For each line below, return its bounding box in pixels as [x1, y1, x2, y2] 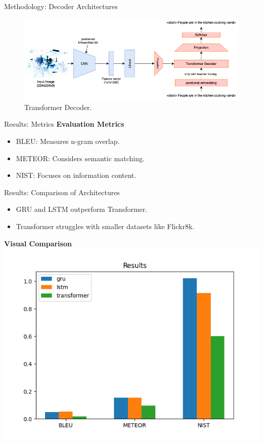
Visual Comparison [4, 238, 72, 248]
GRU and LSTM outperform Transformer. [16, 204, 148, 214]
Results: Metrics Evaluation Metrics [4, 119, 124, 129]
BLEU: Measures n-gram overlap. [16, 135, 120, 146]
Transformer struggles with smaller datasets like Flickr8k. [16, 220, 195, 231]
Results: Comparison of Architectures [4, 187, 120, 197]
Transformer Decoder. [24, 101, 92, 112]
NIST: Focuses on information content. [16, 170, 137, 180]
